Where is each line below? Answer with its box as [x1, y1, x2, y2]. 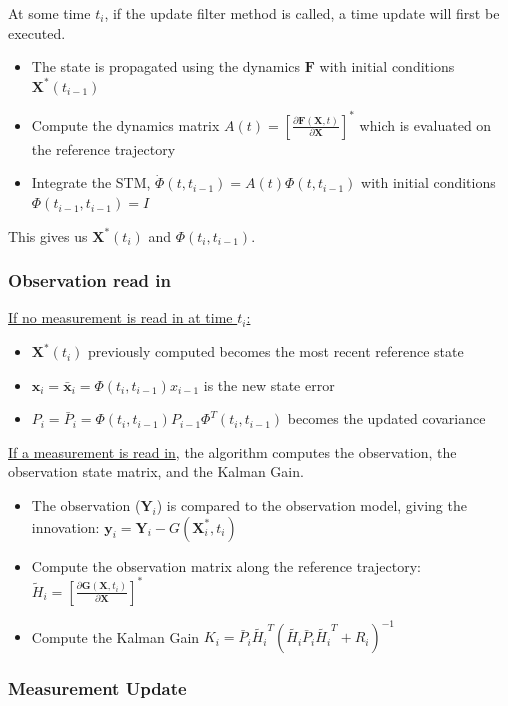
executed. [8, 22, 66, 43]
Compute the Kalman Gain [31, 626, 200, 647]
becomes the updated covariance [287, 408, 486, 429]
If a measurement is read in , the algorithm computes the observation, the [8, 441, 457, 462]
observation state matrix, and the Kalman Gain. [8, 461, 304, 482]
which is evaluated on [359, 114, 492, 135]
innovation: [31, 516, 100, 537]
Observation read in [8, 268, 171, 293]
